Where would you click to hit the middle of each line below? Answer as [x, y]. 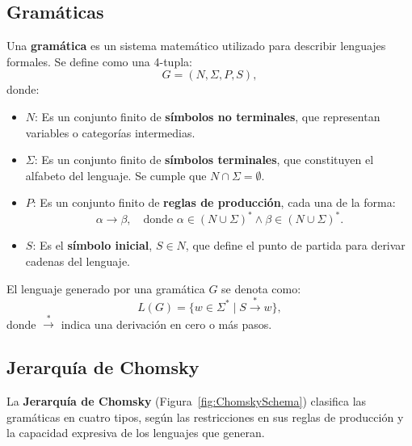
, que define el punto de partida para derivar [295, 245]
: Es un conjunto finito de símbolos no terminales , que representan [208, 116]
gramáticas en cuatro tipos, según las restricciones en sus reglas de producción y [205, 417]
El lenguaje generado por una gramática [106, 288]
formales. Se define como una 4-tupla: [99, 61]
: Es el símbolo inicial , [92, 245]
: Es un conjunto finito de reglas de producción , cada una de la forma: [214, 202]
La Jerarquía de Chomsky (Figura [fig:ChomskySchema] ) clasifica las [187, 401]
